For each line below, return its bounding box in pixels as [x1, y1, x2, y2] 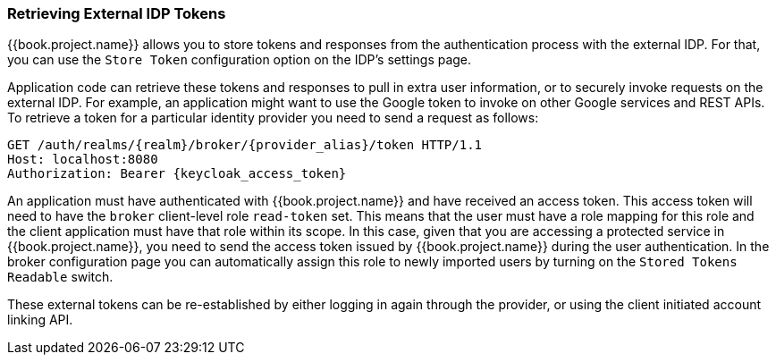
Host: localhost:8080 [7, 152, 158, 167]
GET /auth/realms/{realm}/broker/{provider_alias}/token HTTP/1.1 [7, 138, 483, 153]
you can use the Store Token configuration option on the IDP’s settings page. [7, 52, 472, 68]
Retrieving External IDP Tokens [7, 4, 226, 22]
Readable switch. [7, 269, 114, 285]
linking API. [7, 312, 73, 328]
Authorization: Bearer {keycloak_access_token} [7, 166, 347, 181]
